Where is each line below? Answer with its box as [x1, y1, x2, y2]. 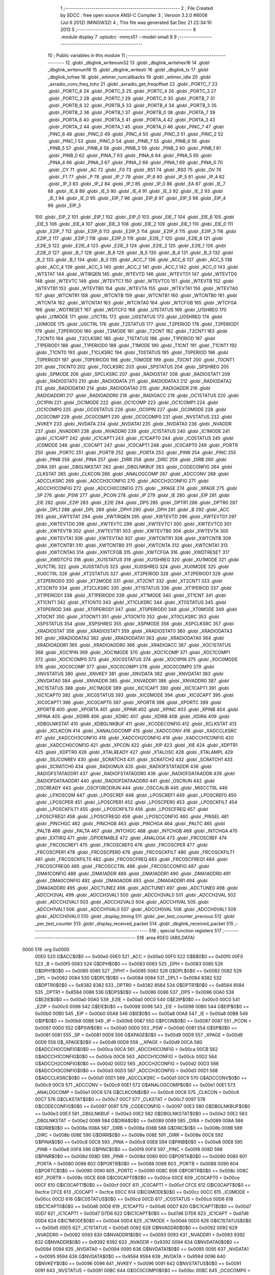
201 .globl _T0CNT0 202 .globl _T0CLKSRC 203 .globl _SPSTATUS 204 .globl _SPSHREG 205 [35, 364, 229, 370]
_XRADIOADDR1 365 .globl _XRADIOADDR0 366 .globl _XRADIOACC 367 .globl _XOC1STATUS [35, 642, 231, 648]
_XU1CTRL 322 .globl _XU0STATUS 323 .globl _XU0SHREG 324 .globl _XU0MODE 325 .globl [35, 564, 229, 570]
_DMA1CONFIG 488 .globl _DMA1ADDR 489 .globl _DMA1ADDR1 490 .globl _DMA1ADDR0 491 [35, 870, 231, 877]
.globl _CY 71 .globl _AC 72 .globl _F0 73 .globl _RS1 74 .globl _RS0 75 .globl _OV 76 [47, 166, 222, 173]
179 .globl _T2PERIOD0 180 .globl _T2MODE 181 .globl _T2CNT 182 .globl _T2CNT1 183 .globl [35, 328, 228, 334]
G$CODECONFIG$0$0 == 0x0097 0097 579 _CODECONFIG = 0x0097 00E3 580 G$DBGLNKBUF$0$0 [35, 1103, 251, 1109]
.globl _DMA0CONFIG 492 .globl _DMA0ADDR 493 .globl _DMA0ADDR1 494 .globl [35, 878, 208, 884]
